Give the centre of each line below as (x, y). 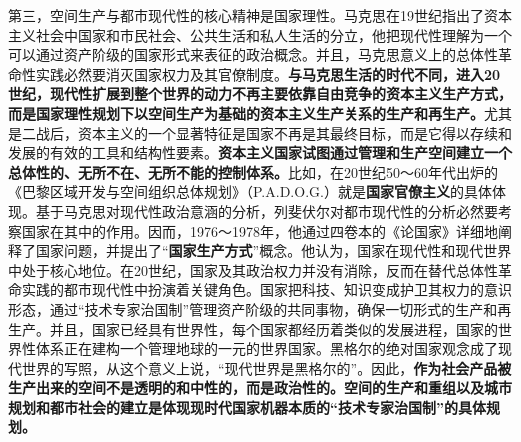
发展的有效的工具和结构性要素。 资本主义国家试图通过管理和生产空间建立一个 (260, 152)
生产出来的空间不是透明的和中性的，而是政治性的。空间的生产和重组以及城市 (260, 387)
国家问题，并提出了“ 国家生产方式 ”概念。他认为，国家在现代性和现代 (259, 250)
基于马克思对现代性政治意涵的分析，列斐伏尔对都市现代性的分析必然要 (266, 210)
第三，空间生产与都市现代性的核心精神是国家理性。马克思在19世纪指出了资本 (260, 15)
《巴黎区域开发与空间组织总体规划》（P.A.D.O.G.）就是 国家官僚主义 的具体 (250, 191)
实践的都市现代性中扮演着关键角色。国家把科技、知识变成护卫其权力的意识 (266, 289)
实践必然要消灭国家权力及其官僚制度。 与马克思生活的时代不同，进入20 (268, 73)
